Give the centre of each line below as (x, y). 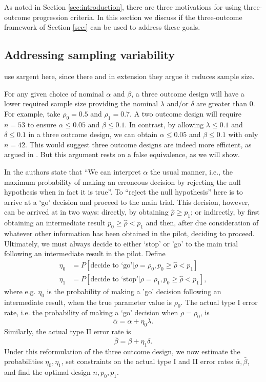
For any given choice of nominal (54, 93)
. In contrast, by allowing (164, 124)
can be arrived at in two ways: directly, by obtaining (86, 212)
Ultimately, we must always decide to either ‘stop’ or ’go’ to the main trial (121, 243)
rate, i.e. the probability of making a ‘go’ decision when (91, 312)
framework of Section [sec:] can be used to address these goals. (102, 27)
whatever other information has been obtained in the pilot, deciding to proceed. (129, 233)
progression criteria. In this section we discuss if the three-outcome (137, 17)
